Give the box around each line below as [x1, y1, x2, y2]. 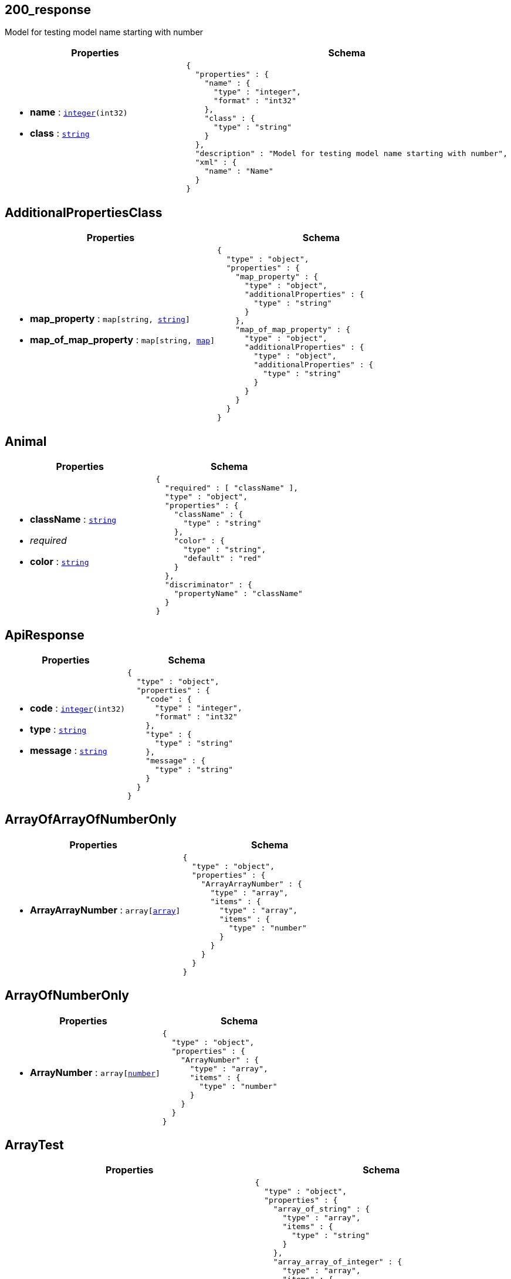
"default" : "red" [183, 554, 262, 563]
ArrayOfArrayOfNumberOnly [5, 812, 177, 827]
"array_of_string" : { [273, 1204, 370, 1214]
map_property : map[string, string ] [30, 313, 190, 325]
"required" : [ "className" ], [165, 483, 299, 493]
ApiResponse [5, 627, 84, 642]
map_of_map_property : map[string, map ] [30, 334, 215, 346]
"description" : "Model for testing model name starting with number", [195, 149, 507, 158]
